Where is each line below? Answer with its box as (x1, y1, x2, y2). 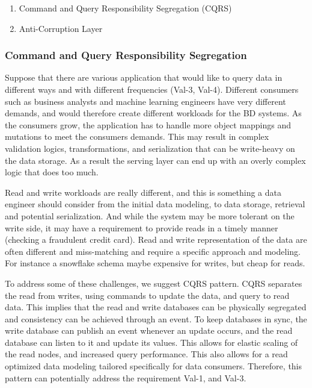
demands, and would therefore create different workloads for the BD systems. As (5, 107, 302, 119)
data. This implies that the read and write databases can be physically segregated (5, 301, 307, 313)
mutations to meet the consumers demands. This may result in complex (5, 130, 269, 143)
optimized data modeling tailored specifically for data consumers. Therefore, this (5, 360, 302, 372)
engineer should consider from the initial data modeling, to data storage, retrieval (5, 198, 305, 210)
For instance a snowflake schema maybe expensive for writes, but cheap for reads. (5, 257, 305, 269)
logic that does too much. (5, 166, 99, 178)
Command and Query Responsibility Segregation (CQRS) (19, 2, 232, 14)
